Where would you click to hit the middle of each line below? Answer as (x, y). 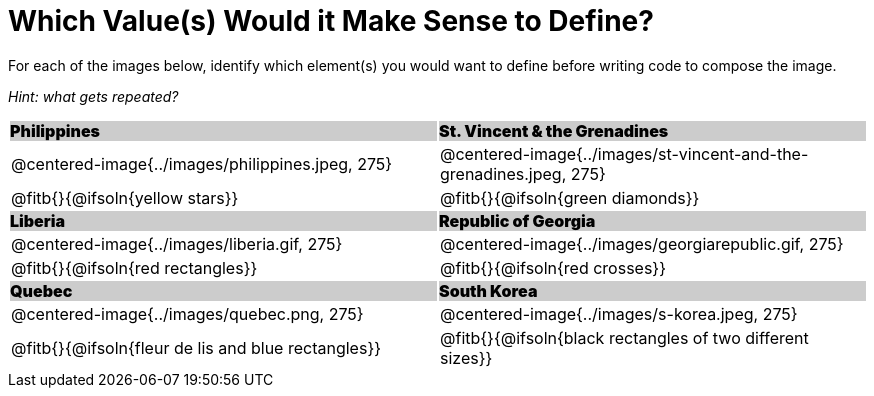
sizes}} (466, 357)
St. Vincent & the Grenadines (554, 130)
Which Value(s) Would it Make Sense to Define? (331, 21)
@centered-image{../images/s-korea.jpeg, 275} (619, 313)
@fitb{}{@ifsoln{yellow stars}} (125, 197)
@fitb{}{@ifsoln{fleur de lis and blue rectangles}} (196, 347)
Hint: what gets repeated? (93, 96)
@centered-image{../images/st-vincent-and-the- (624, 153)
